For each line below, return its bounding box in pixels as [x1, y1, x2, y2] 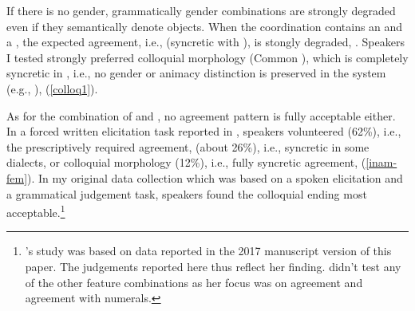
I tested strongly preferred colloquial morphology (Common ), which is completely [6, 49, 409, 65]
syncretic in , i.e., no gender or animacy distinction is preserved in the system [6, 65, 386, 81]
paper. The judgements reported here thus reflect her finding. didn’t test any [25, 258, 401, 274]
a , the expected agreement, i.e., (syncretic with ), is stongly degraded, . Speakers [6, 33, 405, 50]
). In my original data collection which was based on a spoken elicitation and [27, 169, 403, 186]
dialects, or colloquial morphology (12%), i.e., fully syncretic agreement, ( [6, 154, 366, 171]
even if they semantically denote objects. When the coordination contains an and [6, 18, 403, 34]
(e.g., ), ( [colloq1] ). [6, 80, 98, 96]
